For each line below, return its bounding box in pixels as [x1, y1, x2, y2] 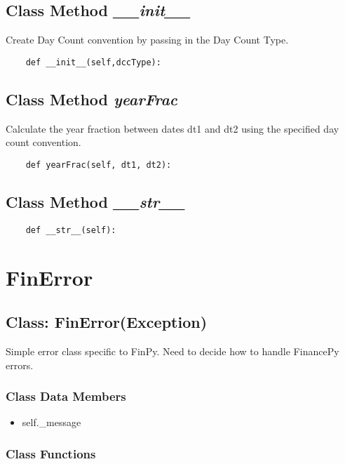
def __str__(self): [25, 225, 116, 235]
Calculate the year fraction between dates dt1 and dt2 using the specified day [6, 121, 339, 135]
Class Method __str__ [6, 190, 185, 212]
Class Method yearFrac [6, 88, 178, 110]
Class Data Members [6, 387, 126, 405]
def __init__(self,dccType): [25, 57, 161, 67]
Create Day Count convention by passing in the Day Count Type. [6, 32, 289, 47]
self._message [22, 415, 81, 430]
